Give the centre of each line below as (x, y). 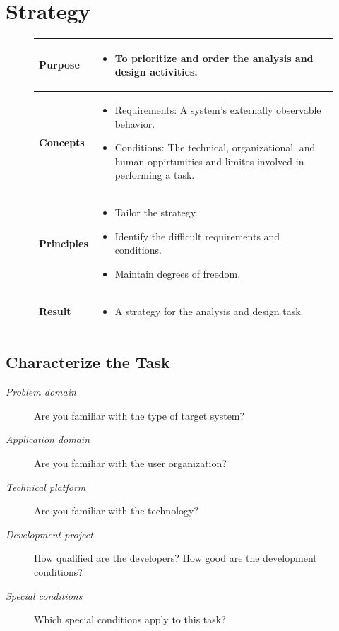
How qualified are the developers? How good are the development (176, 558)
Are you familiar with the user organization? (130, 462)
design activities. (156, 72)
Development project (49, 534)
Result (55, 311)
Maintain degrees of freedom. (178, 274)
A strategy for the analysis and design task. (209, 311)
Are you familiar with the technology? (117, 511)
